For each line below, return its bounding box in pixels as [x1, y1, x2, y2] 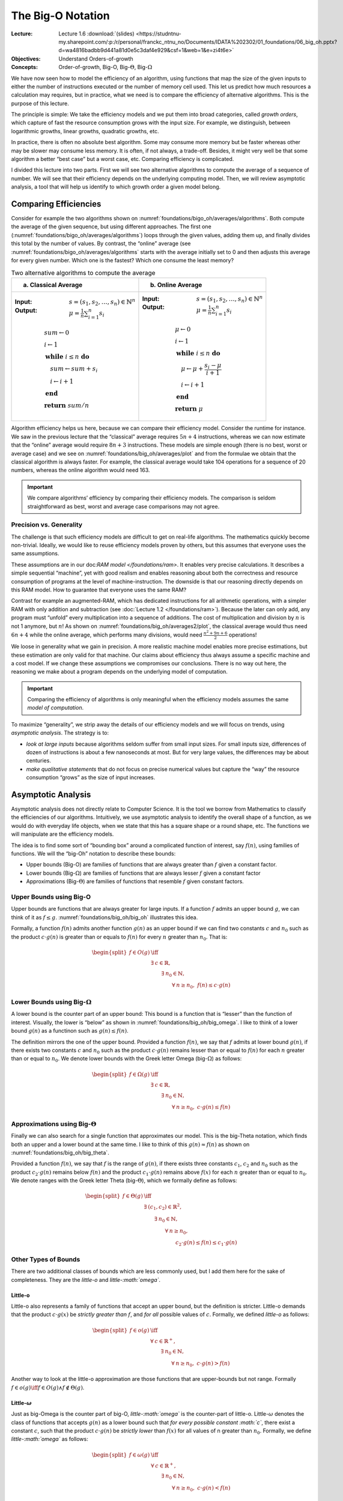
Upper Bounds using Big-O [11, 892, 91, 901]
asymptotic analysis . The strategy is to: [11, 729, 109, 737]
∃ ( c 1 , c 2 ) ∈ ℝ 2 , [144, 1203, 182, 1212]
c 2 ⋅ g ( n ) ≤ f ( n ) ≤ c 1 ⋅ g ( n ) [175, 1239, 237, 1248]
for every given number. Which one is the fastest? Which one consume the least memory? [11, 257, 234, 264]
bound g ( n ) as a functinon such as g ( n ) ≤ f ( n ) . [11, 1027, 129, 1034]
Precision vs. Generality [11, 521, 83, 529]
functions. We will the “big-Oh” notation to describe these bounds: [11, 850, 176, 857]
